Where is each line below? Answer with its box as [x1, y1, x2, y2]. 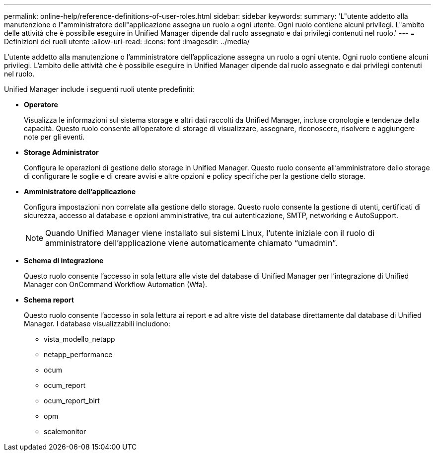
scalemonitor [44, 427, 86, 436]
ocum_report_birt [44, 396, 100, 405]
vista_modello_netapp [44, 335, 115, 343]
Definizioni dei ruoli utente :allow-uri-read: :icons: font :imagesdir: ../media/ [4, 37, 250, 46]
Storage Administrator [24, 148, 99, 156]
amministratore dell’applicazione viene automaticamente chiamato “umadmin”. [45, 238, 338, 248]
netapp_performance [44, 350, 113, 359]
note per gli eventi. [24, 133, 85, 141]
